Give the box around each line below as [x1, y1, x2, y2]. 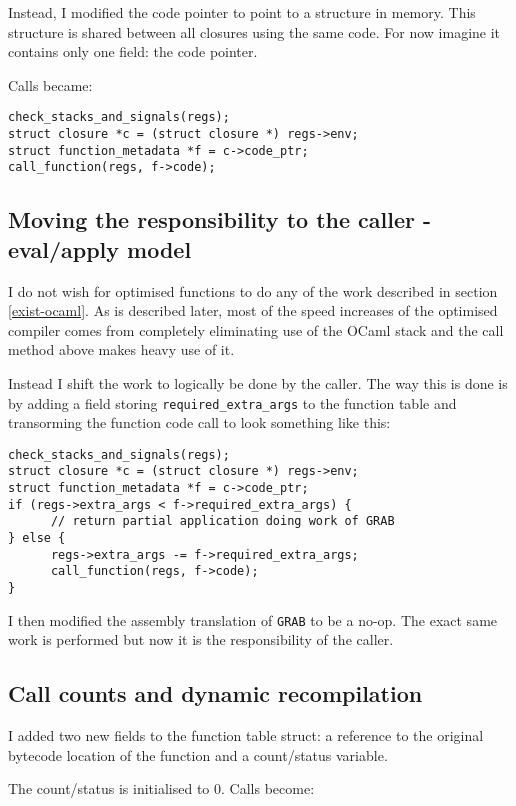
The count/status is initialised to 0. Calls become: [8, 778, 315, 799]
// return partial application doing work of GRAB [50, 514, 395, 529]
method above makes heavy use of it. [8, 339, 235, 360]
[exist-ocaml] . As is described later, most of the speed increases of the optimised [8, 300, 498, 321]
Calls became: [8, 74, 93, 95]
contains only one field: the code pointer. [8, 41, 258, 62]
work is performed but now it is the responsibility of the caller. [8, 629, 394, 650]
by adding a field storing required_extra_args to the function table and [8, 392, 457, 413]
